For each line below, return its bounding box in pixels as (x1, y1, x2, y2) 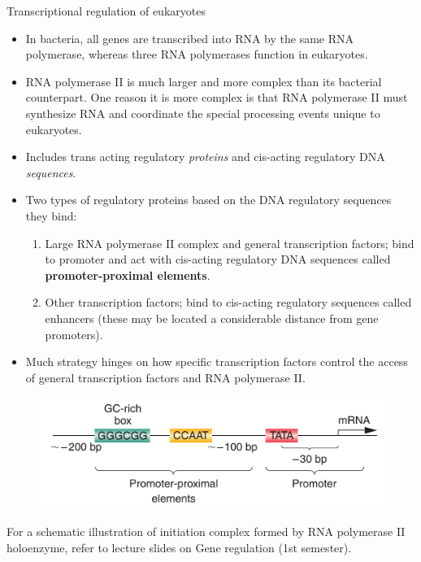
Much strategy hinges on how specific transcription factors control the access (25, 353, 408, 370)
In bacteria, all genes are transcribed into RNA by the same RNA (25, 29, 354, 46)
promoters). (45, 325, 103, 342)
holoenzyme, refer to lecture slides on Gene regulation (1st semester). (7, 538, 352, 555)
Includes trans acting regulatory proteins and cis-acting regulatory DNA (25, 148, 385, 165)
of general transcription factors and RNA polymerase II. (25, 368, 306, 386)
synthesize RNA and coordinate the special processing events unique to (25, 104, 380, 121)
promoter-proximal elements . (45, 266, 210, 283)
